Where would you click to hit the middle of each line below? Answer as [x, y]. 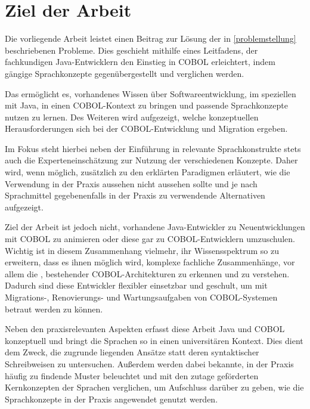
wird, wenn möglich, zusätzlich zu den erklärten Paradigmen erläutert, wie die [148, 172]
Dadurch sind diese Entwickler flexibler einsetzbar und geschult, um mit [136, 285]
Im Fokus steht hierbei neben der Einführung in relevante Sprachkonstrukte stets [153, 148]
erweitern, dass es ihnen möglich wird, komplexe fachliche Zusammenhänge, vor [150, 262]
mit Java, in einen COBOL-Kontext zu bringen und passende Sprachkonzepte [146, 105]
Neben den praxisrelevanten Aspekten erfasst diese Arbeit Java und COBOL [145, 329]
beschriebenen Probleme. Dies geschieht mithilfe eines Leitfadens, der [131, 50]
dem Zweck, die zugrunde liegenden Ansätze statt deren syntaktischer [132, 352]
